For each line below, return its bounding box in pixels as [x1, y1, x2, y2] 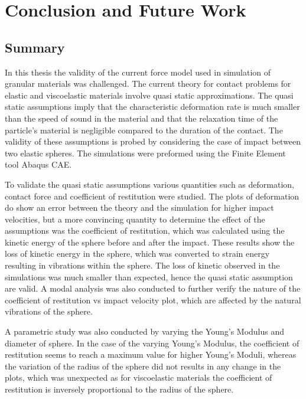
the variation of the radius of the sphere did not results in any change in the [5, 359, 281, 372]
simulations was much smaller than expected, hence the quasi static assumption [5, 270, 293, 283]
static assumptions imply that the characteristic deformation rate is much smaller [5, 100, 300, 113]
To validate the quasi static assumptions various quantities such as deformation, [5, 178, 294, 190]
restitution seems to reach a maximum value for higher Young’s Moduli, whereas [5, 348, 297, 361]
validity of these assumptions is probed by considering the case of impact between [5, 135, 301, 148]
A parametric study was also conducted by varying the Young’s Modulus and [5, 325, 285, 338]
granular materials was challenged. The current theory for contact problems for [5, 77, 291, 90]
